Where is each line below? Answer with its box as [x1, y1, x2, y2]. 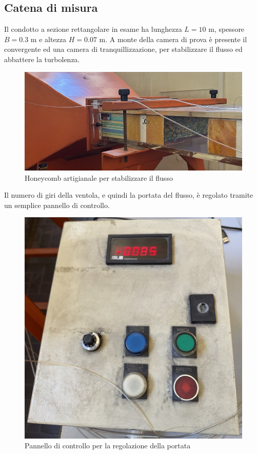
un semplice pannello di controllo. [4, 199, 110, 210]
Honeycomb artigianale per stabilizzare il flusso [25, 172, 173, 183]
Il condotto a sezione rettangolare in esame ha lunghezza [4, 24, 182, 34]
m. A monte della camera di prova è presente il [99, 33, 247, 44]
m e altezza [30, 33, 67, 44]
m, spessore [208, 24, 245, 34]
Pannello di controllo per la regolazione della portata [25, 440, 191, 451]
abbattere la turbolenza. [4, 53, 80, 64]
